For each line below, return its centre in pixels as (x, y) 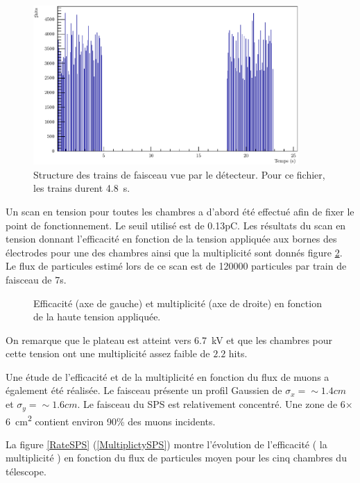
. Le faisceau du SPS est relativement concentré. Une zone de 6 (211, 404)
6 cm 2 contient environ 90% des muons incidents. (111, 420)
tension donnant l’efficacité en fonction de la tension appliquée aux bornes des (171, 239)
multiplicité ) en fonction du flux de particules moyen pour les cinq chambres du (176, 458)
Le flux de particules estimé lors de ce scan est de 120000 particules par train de (176, 266)
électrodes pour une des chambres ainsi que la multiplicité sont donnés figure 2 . (174, 252)
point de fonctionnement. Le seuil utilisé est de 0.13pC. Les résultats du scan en (176, 225)
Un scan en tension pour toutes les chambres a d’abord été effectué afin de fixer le (180, 211)
